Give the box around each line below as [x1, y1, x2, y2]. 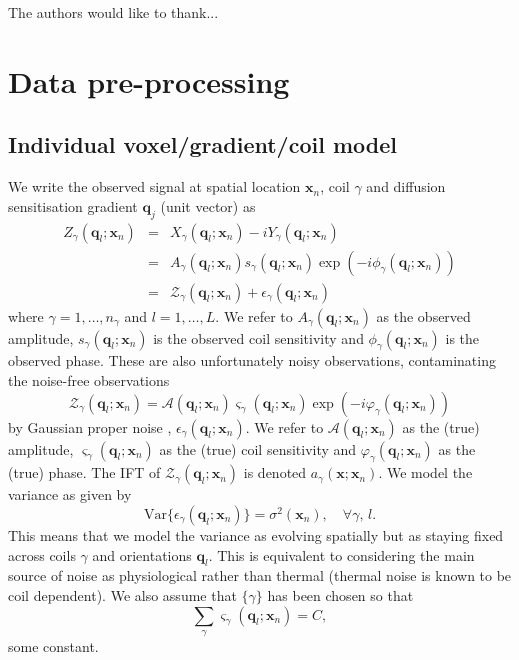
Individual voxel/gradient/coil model [8, 129, 397, 160]
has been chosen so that [267, 585, 414, 606]
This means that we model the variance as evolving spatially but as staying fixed [8, 525, 504, 546]
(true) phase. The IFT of [8, 462, 161, 483]
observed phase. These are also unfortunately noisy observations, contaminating [8, 350, 496, 371]
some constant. [8, 636, 99, 656]
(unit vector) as [160, 195, 256, 216]
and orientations [92, 544, 192, 565]
